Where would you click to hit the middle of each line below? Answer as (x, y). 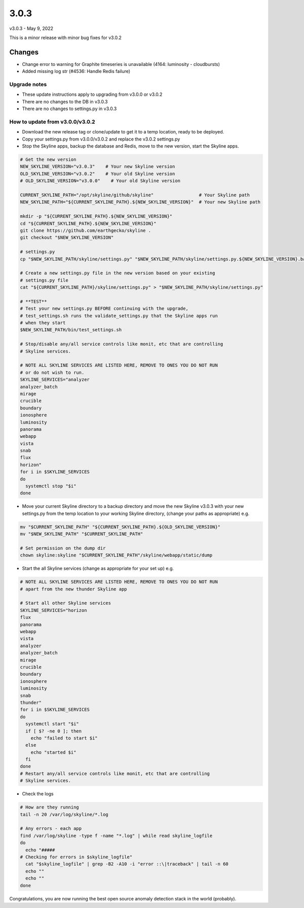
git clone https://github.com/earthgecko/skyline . (86, 230)
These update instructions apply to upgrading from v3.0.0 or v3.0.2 (92, 94)
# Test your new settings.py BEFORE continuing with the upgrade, (104, 309)
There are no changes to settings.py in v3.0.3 (69, 109)
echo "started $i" (53, 752)
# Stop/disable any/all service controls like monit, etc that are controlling (122, 344)
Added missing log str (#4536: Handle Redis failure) (76, 72)
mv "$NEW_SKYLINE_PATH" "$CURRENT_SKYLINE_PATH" (82, 534)
